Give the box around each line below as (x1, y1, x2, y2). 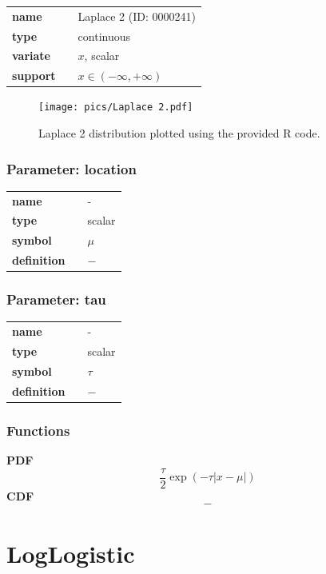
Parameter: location (6, 158, 137, 178)
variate (12, 47, 50, 64)
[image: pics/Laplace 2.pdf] (38, 102, 193, 114)
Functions (6, 420, 70, 440)
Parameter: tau (6, 289, 106, 309)
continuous (78, 27, 131, 44)
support (12, 67, 56, 84)
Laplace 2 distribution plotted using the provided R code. (38, 125, 320, 142)
